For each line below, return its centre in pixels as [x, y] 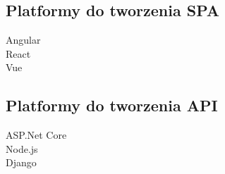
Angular [23, 40]
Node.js [22, 148]
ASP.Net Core [36, 135]
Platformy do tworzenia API [112, 105]
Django [21, 162]
